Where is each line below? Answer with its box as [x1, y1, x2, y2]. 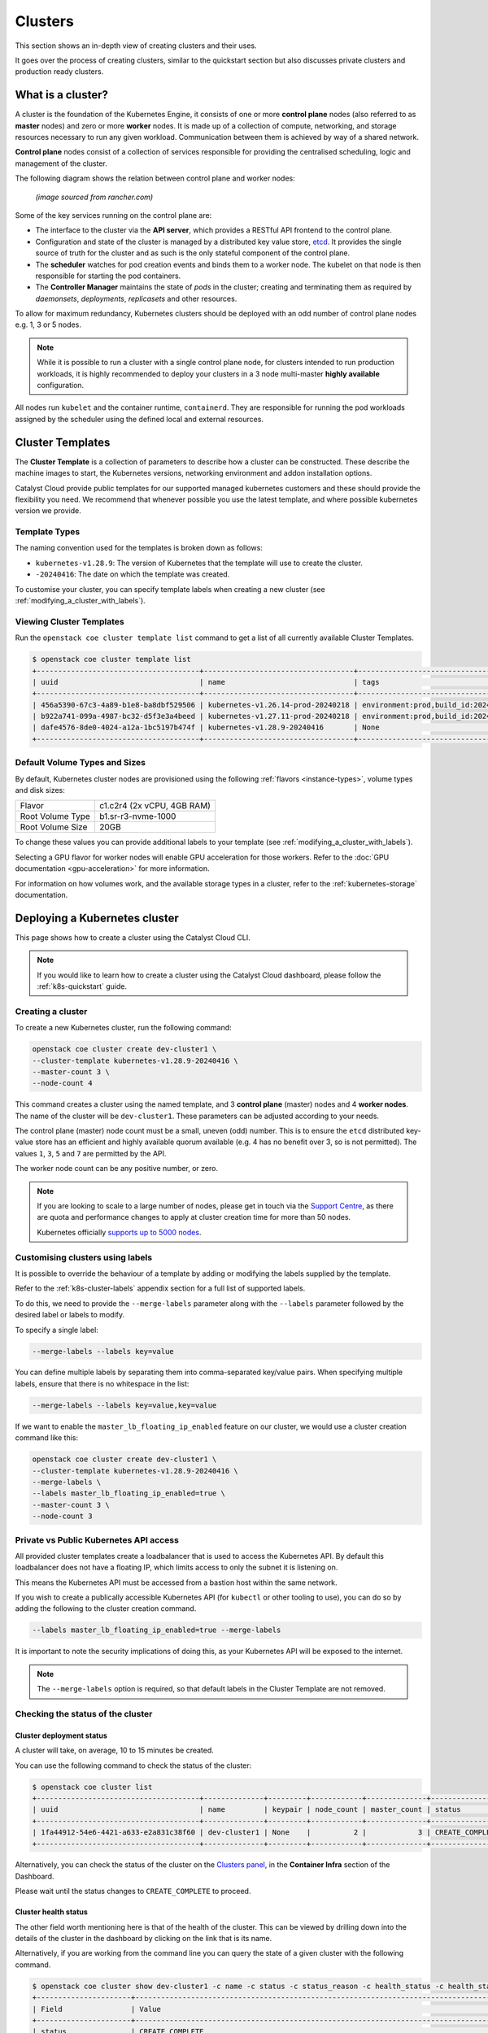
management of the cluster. [15, 159, 107, 168]
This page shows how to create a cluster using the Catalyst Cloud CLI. [15, 932, 251, 942]
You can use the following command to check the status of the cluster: [15, 1761, 252, 1770]
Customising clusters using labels [15, 1252, 153, 1263]
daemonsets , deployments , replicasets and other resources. [35, 294, 237, 303]
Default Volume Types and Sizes [15, 757, 146, 768]
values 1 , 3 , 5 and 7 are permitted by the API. [15, 1148, 167, 1158]
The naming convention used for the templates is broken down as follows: [15, 543, 264, 553]
